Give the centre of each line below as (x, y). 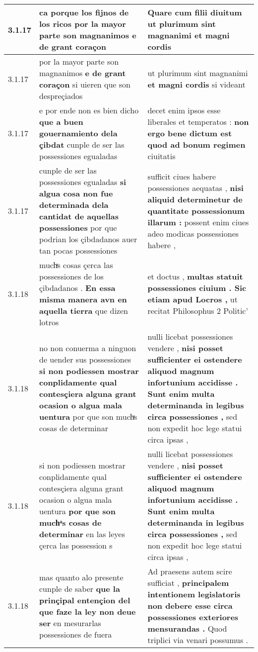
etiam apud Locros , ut (193, 299)
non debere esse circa (190, 605)
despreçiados (61, 96)
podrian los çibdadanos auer (88, 239)
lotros (49, 322)
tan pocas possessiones (78, 250)
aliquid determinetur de (195, 199)
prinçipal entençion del (85, 600)
